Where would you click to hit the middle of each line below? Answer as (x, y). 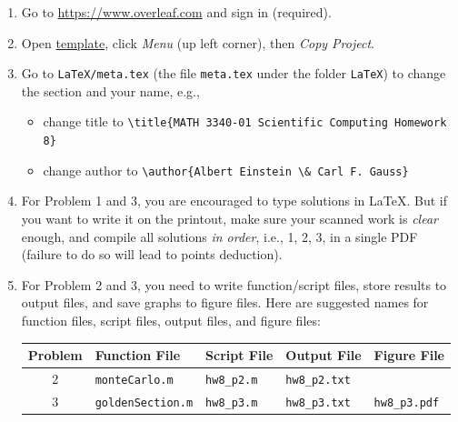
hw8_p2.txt (318, 380)
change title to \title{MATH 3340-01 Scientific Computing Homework (245, 121)
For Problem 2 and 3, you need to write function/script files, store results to (234, 284)
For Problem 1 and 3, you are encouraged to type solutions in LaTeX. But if (234, 201)
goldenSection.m (144, 402)
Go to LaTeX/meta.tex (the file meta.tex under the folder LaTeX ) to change (234, 73)
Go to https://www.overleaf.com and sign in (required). (176, 12)
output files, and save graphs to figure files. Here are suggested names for (225, 302)
